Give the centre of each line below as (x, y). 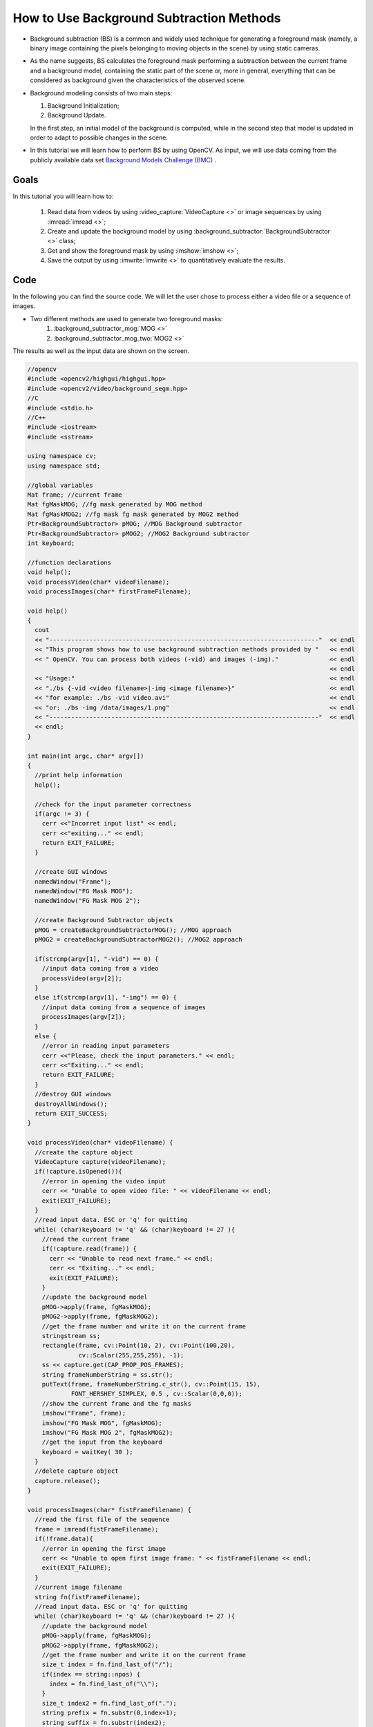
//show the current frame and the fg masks (116, 1403)
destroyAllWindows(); (71, 1104)
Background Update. (77, 115)
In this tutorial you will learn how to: (63, 196)
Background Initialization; (83, 105)
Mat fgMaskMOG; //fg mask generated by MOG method (115, 505)
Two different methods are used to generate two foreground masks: (127, 318)
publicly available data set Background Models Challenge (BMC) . (123, 160)
